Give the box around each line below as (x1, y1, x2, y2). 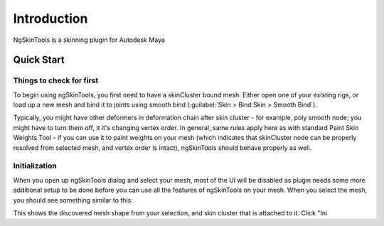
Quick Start (13, 54, 65, 66)
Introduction (13, 11, 88, 26)
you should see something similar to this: (13, 195, 133, 204)
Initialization (13, 161, 57, 171)
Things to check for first (13, 75, 99, 85)
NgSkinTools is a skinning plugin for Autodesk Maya (13, 36, 165, 44)
